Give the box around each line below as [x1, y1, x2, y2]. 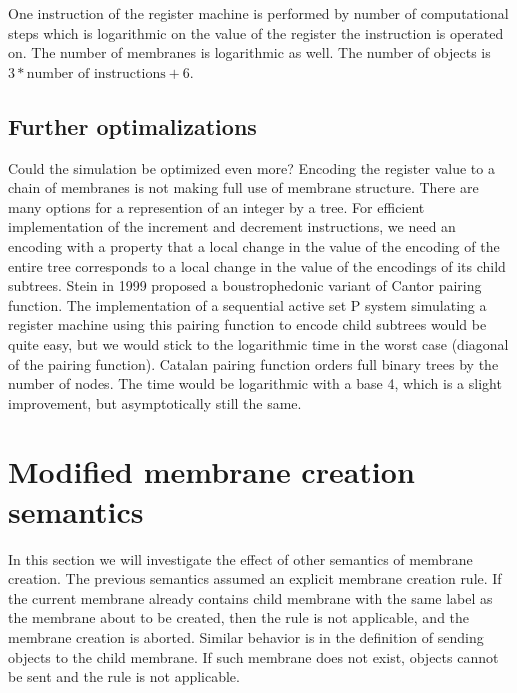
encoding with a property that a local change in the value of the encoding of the [8, 235, 500, 256]
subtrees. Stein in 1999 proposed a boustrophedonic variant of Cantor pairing [8, 275, 482, 296]
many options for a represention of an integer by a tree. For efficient [8, 196, 425, 217]
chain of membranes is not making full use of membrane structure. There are [8, 177, 479, 198]
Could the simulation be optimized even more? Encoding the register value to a [8, 157, 495, 178]
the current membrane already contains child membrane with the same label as [8, 587, 493, 608]
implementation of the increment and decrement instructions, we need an [8, 216, 456, 237]
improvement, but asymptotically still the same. [8, 392, 302, 413]
